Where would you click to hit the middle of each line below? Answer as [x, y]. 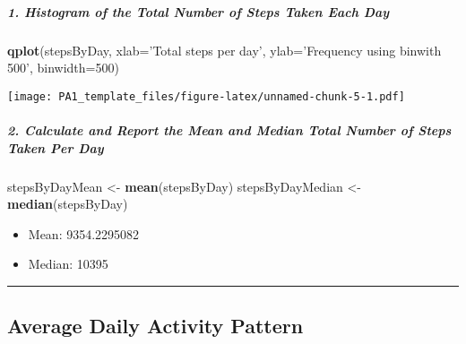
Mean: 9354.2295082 [84, 233]
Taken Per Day [56, 147]
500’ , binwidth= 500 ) [63, 68]
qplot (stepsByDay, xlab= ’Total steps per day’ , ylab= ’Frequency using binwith [224, 50]
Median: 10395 [68, 264]
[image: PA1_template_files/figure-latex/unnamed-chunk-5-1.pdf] [206, 96]
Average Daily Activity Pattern [155, 326]
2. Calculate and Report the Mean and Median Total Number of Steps [229, 130]
